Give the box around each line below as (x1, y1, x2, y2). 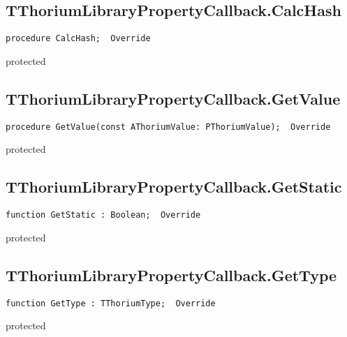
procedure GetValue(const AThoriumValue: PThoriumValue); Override (6, 121, 331, 132)
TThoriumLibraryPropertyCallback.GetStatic (6, 176, 342, 197)
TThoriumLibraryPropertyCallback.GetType (6, 264, 337, 285)
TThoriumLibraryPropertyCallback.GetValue (6, 87, 341, 109)
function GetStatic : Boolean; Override (6, 210, 201, 220)
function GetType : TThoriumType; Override (6, 298, 216, 308)
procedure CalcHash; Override (6, 33, 151, 44)
